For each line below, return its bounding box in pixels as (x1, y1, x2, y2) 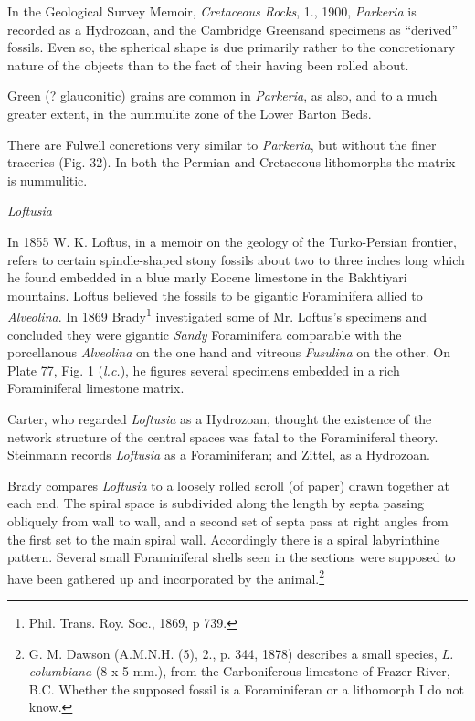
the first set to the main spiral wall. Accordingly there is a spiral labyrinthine (7, 529, 440, 548)
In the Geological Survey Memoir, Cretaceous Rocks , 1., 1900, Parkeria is (7, 2, 417, 20)
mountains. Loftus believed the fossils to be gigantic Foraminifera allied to (7, 285, 423, 304)
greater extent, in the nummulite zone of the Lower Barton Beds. (7, 103, 372, 122)
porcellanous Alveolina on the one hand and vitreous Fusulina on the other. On (7, 343, 450, 362)
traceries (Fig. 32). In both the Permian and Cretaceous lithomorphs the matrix (7, 153, 456, 172)
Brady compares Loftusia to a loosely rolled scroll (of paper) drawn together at (7, 475, 449, 494)
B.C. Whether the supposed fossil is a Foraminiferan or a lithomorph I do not (28, 679, 465, 698)
